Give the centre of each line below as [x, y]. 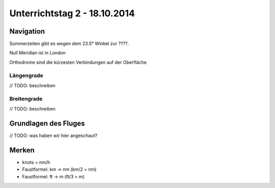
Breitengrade [26, 98]
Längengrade [26, 75]
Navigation [27, 31]
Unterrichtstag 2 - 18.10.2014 [72, 13]
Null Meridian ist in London [37, 53]
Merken [22, 150]
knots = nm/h [36, 162]
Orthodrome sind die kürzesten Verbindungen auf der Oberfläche [78, 62]
